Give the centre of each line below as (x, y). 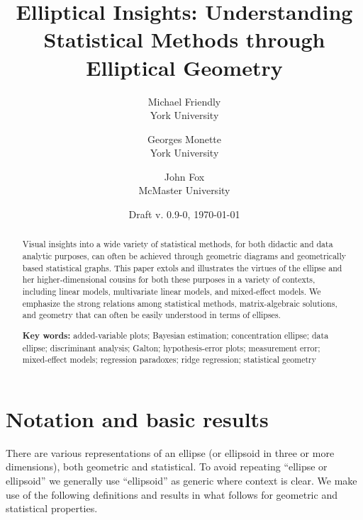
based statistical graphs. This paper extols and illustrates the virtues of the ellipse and (182, 267)
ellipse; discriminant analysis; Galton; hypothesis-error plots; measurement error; (171, 347)
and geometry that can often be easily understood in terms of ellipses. (151, 315)
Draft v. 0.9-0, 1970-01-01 (184, 214)
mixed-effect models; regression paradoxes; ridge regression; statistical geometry (169, 360)
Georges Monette (184, 139)
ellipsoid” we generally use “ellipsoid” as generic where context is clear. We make (181, 481)
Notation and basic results (137, 418)
